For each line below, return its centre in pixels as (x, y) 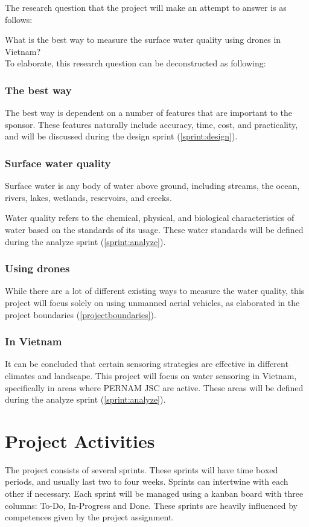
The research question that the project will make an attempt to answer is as (146, 7)
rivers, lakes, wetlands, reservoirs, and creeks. (88, 197)
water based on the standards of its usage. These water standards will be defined (154, 229)
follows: (19, 19)
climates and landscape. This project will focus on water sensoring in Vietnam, (151, 375)
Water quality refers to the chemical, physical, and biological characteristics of (150, 218)
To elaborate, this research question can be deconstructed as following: (135, 63)
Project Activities (80, 440)
